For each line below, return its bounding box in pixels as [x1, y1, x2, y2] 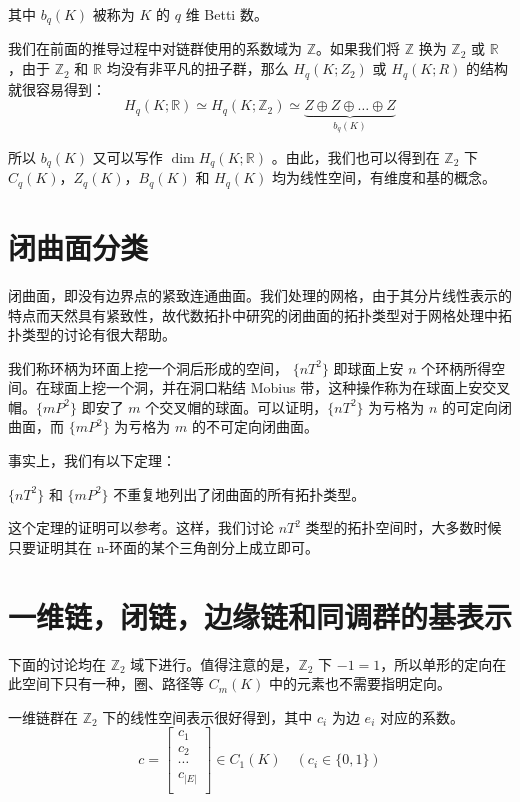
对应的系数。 [379, 706, 464, 727]
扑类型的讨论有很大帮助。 [8, 324, 176, 345]
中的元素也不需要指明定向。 [269, 673, 452, 694]
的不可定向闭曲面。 [191, 416, 318, 437]
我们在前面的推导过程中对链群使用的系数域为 [8, 38, 302, 59]
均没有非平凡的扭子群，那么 [106, 58, 289, 79]
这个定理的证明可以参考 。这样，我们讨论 [8, 517, 274, 538]
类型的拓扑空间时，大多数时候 [305, 517, 502, 538]
